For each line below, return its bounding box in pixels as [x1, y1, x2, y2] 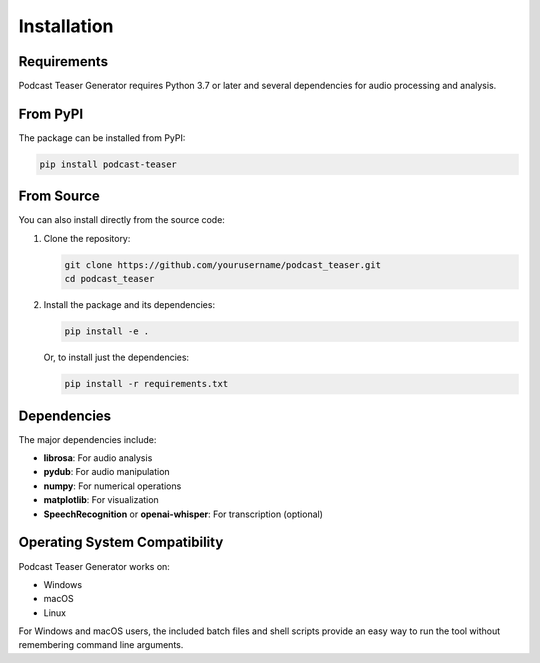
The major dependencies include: [18, 433, 157, 445]
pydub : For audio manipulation [43, 466, 170, 478]
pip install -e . [64, 326, 150, 337]
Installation [18, 15, 114, 37]
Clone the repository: [43, 232, 131, 244]
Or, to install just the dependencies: [43, 351, 190, 364]
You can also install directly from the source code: [18, 214, 225, 226]
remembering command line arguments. [18, 639, 184, 651]
